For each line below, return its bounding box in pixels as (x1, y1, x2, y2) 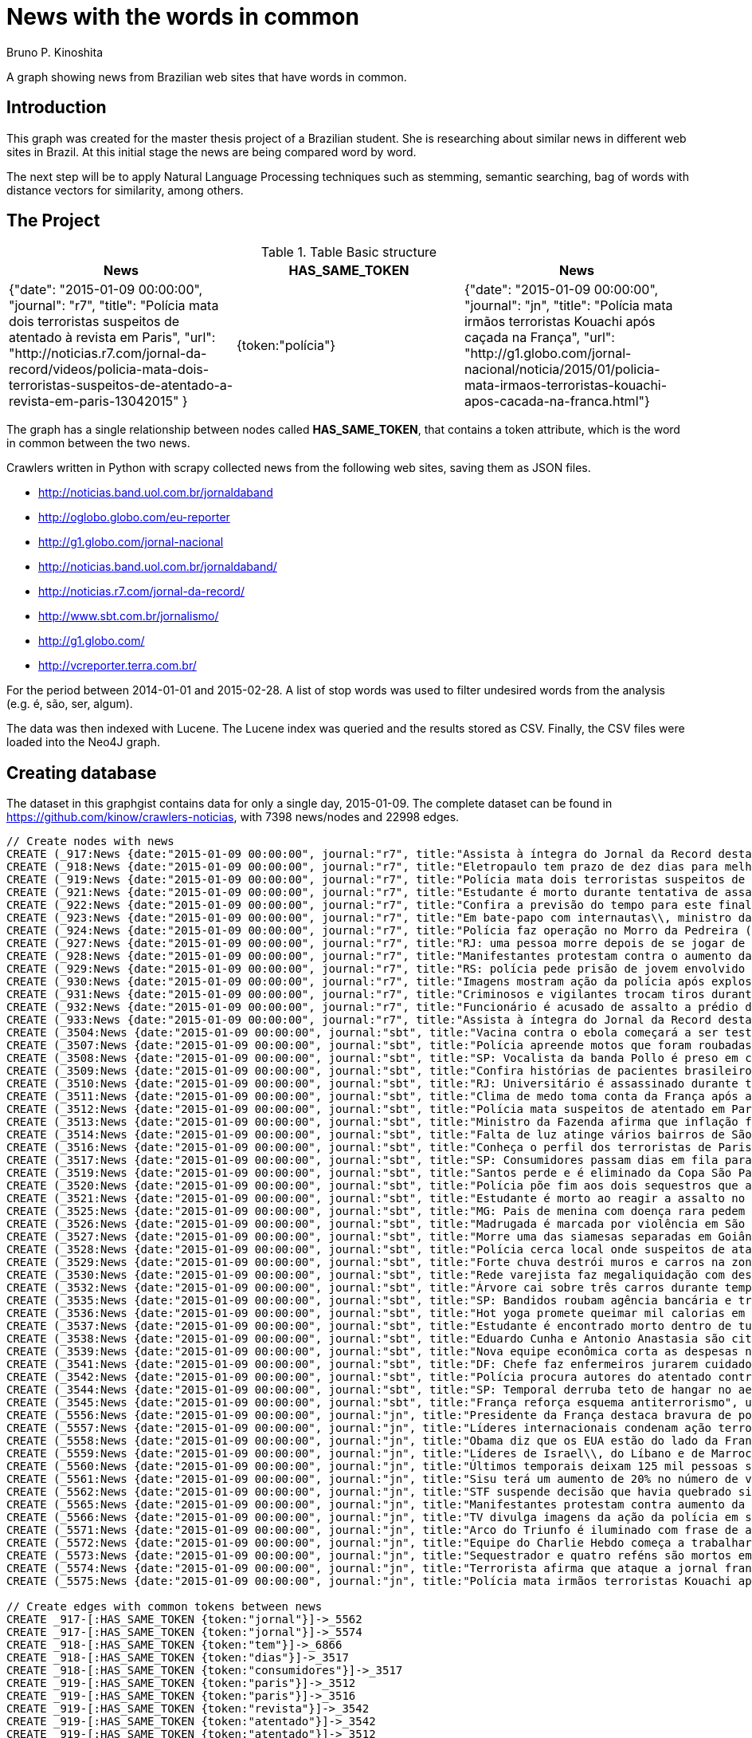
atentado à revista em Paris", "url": (9, 329, 216, 346)
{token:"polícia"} (236, 337, 336, 354)
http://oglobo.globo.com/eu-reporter (38, 510, 230, 525)
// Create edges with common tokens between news (6, 1600, 323, 1614)
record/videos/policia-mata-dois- (9, 361, 210, 378)
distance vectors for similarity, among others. (6, 183, 244, 197)
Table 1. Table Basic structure (260, 244, 437, 261)
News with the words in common (6, 3, 359, 30)
